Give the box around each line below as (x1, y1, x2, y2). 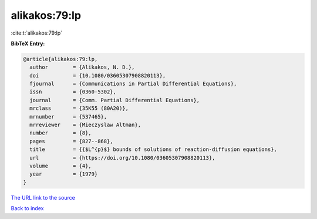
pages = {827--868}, (29, 138, 114, 144)
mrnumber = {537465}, (29, 113, 107, 120)
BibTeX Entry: (11, 40, 45, 47)
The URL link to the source (11, 194, 76, 201)
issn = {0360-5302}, (29, 89, 117, 95)
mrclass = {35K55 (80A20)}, (29, 105, 129, 112)
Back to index (11, 205, 44, 212)
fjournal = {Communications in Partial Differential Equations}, (29, 80, 237, 87)
